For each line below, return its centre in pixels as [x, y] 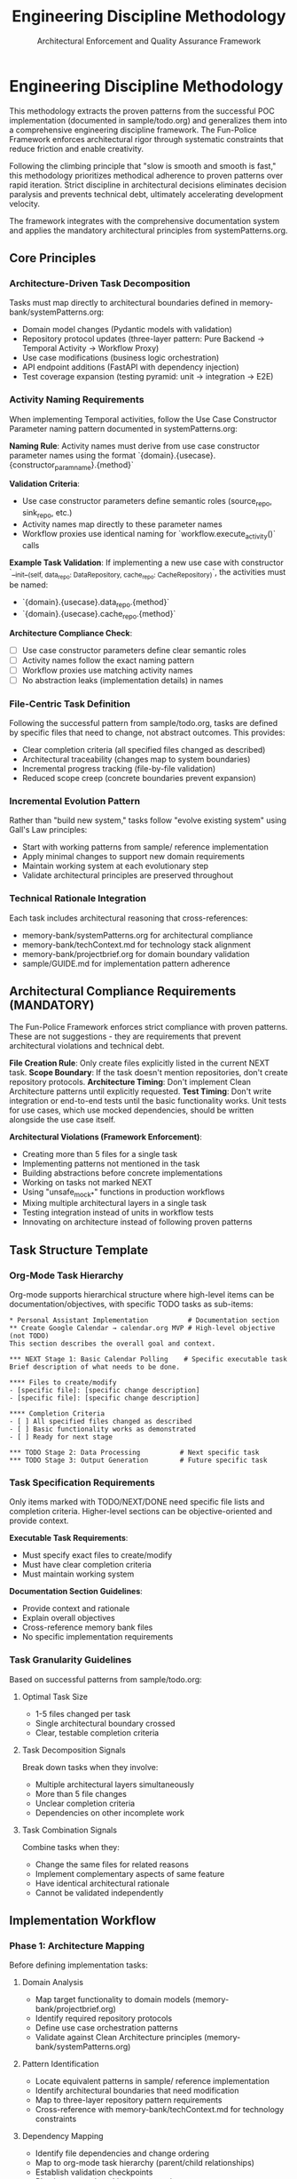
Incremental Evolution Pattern [75, 802]
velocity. [25, 204]
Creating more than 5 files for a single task [100, 1153]
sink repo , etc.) [47, 514]
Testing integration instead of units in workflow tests [118, 1213]
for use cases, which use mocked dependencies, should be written [132, 1110]
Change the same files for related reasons [112, 1864]
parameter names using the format [72, 455]
